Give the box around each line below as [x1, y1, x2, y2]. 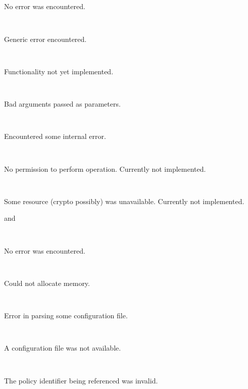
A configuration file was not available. [4, 343, 121, 353]
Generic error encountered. [4, 33, 87, 44]
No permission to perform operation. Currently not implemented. [4, 163, 206, 174]
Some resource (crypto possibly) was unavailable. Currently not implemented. [4, 196, 244, 206]
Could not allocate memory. [4, 277, 90, 288]
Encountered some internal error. [4, 131, 106, 141]
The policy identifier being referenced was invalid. [4, 375, 158, 385]
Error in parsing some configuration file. [4, 310, 128, 321]
